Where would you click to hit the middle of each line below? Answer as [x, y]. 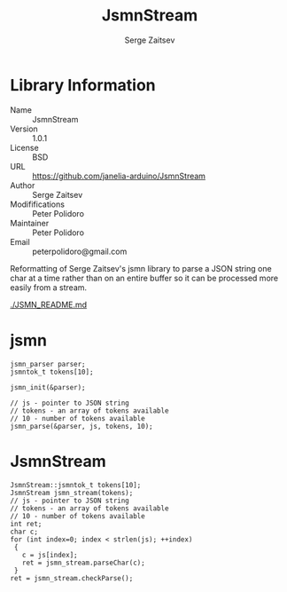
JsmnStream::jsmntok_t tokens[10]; [76, 485]
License [24, 147]
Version [24, 129]
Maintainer [30, 223]
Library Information [83, 85]
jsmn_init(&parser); [48, 387]
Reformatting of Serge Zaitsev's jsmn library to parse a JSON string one [141, 268]
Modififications [38, 204]
